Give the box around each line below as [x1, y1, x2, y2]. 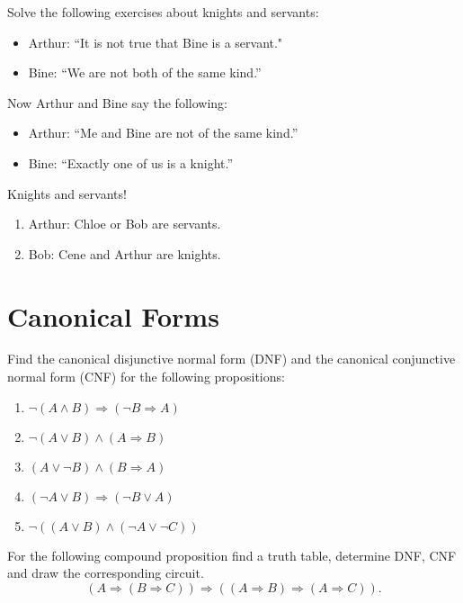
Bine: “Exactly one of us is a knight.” [28, 153, 234, 172]
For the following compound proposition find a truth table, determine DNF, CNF [7, 545, 457, 564]
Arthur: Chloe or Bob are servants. [28, 214, 221, 233]
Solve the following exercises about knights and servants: [7, 3, 319, 21]
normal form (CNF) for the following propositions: [7, 367, 285, 386]
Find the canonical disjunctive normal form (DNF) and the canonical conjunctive [7, 349, 456, 368]
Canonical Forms [7, 297, 219, 334]
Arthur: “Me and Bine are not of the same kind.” [28, 123, 298, 142]
